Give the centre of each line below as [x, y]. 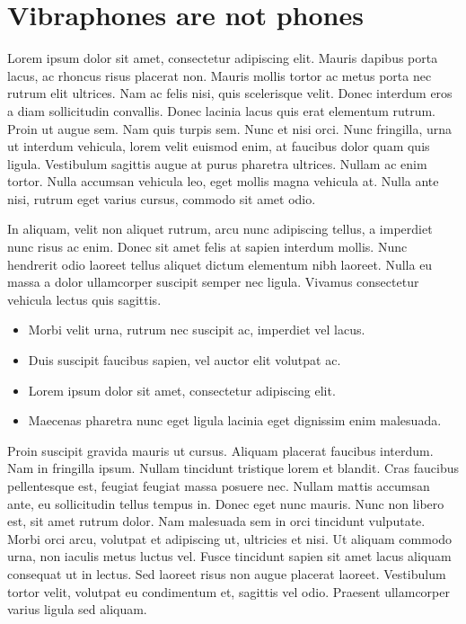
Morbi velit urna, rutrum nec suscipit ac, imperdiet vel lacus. [197, 330]
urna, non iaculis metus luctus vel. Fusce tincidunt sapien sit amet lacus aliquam [229, 556]
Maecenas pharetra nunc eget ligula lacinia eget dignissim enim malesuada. [235, 420]
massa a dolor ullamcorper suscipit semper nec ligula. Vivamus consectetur [213, 282]
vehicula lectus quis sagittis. [84, 299]
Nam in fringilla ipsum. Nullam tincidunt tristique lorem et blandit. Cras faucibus [233, 468]
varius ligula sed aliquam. [77, 609]
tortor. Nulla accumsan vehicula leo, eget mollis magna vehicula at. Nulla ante [223, 181]
